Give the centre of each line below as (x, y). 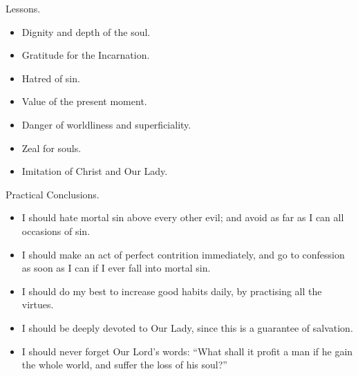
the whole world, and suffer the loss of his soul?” (124, 365)
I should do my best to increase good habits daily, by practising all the (172, 291)
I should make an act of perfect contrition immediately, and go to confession (183, 254)
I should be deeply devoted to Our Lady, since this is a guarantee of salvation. (187, 327)
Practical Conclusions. (53, 194)
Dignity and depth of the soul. (86, 31)
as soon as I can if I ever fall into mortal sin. (116, 268)
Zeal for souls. (51, 148)
